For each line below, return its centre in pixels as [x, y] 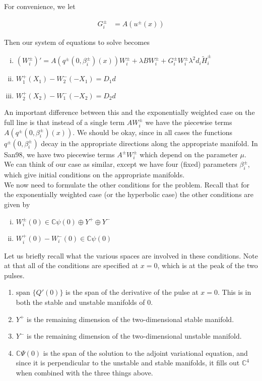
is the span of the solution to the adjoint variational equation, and [145, 353]
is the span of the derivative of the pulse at [132, 292]
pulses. [14, 275]
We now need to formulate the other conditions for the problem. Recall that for [127, 184]
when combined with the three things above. [84, 373]
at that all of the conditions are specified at [71, 265]
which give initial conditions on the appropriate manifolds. [94, 175]
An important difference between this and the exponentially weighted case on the [129, 112]
